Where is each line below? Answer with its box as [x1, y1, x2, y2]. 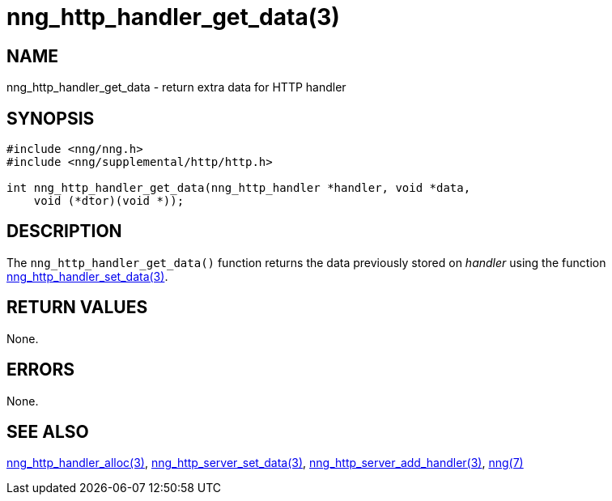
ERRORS [6, 359, 75, 380]
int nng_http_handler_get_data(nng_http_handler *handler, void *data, [6, 181, 471, 195]
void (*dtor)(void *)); [33, 194, 185, 208]
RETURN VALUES [6, 297, 148, 318]
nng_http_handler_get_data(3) [6, 3, 340, 31]
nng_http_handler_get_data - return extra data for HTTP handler [6, 80, 346, 95]
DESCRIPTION [6, 221, 122, 242]
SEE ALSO [6, 421, 89, 442]
